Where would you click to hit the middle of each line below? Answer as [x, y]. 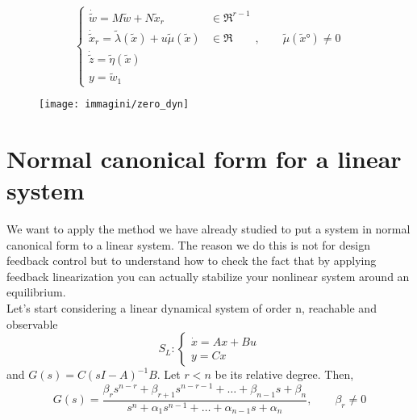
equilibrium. [36, 292]
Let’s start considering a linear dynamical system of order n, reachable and [192, 307]
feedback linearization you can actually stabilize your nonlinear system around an [208, 276]
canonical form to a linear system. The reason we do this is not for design [188, 244]
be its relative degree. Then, [284, 374]
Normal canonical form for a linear [204, 158]
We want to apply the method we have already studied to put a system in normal [208, 229]
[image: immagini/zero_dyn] [114, 105]
